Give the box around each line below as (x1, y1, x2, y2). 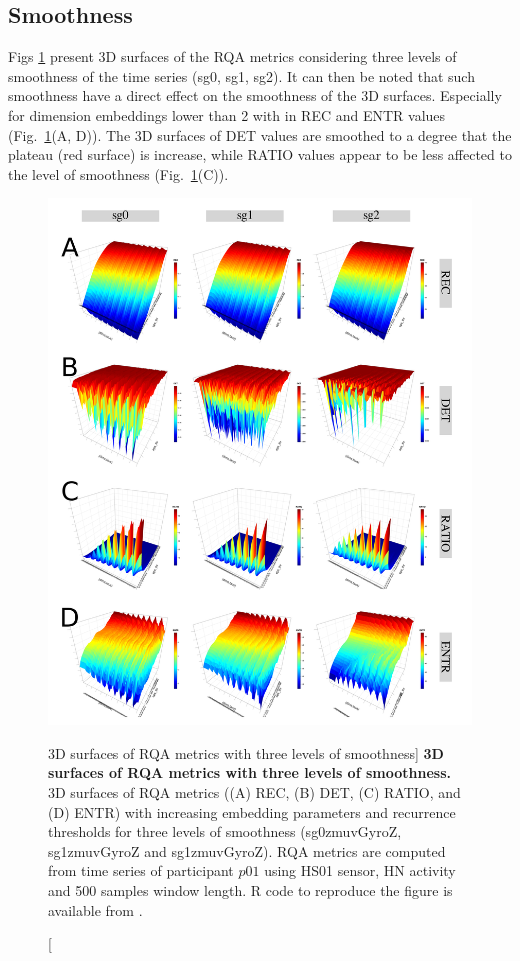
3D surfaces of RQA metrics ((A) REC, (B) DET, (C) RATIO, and (48, 782, 461, 803)
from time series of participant (48, 860, 234, 881)
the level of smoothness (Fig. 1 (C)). (8, 163, 229, 184)
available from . (48, 899, 143, 920)
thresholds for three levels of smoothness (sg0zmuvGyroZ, (48, 821, 402, 842)
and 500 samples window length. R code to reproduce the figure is (48, 880, 453, 901)
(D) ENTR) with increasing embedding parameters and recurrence (48, 801, 456, 822)
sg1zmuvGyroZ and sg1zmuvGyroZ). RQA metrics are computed (48, 840, 446, 861)
